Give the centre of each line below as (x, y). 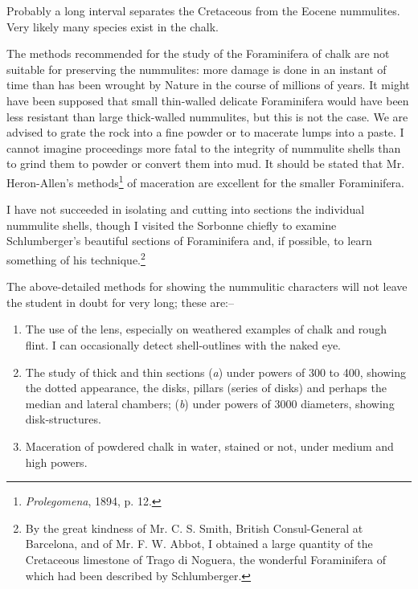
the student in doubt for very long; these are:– (121, 302)
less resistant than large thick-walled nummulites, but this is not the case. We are (207, 116)
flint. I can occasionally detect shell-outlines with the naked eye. (183, 345)
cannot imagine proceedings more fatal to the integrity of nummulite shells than (204, 147)
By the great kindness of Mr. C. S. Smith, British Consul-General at (194, 528)
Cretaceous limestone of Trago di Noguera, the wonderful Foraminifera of (206, 559)
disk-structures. (63, 419)
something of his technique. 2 (76, 258)
